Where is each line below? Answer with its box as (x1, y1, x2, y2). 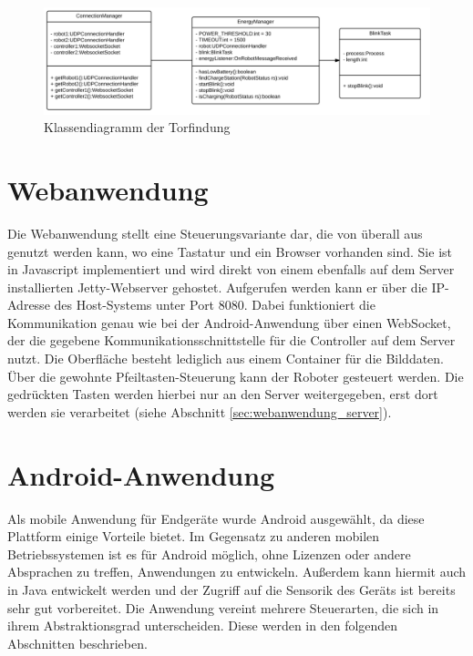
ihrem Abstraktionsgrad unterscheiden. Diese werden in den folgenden (7, 616, 398, 635)
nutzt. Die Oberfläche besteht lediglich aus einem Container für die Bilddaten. (7, 349, 445, 368)
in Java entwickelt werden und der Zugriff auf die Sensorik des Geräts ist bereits (7, 579, 456, 599)
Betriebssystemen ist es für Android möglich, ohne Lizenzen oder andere (7, 544, 411, 563)
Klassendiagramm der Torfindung (44, 118, 231, 137)
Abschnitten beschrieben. (7, 633, 148, 652)
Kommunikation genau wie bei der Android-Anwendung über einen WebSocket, (7, 313, 451, 332)
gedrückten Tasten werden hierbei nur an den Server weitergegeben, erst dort (7, 384, 438, 404)
